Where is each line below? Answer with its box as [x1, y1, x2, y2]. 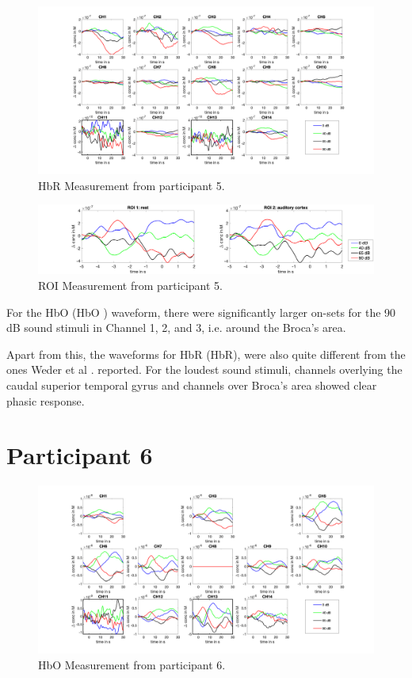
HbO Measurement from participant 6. [38, 656, 226, 672]
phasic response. [6, 392, 85, 409]
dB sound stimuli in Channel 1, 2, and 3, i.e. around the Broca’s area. [6, 319, 346, 336]
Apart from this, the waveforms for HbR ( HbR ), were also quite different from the [6, 345, 406, 362]
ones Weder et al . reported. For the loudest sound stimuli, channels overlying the [6, 361, 402, 378]
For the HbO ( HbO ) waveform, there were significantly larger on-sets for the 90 [6, 303, 396, 320]
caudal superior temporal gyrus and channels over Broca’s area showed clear [6, 376, 377, 393]
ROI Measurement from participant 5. [38, 276, 223, 293]
